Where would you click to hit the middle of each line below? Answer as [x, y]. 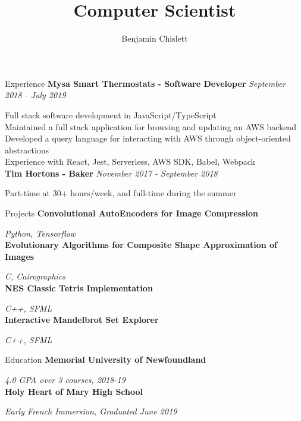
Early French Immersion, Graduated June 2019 [91, 411]
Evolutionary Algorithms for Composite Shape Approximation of [141, 245]
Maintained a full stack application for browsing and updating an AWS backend [150, 126]
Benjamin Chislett [155, 38]
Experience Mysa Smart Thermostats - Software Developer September [145, 83]
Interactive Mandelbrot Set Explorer [82, 320]
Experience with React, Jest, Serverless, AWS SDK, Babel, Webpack [130, 161]
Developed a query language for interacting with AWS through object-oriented [148, 138]
